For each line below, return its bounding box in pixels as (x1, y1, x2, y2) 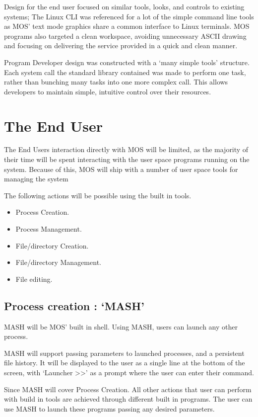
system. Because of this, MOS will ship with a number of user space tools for (4, 164, 238, 174)
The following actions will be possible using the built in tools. (4, 190, 192, 200)
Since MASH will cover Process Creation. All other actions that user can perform (4, 384, 252, 394)
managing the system (4, 173, 68, 184)
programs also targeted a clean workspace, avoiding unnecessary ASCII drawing (4, 30, 247, 41)
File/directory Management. (15, 257, 101, 267)
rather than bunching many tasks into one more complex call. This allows (4, 77, 228, 87)
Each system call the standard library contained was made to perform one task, (4, 67, 246, 77)
